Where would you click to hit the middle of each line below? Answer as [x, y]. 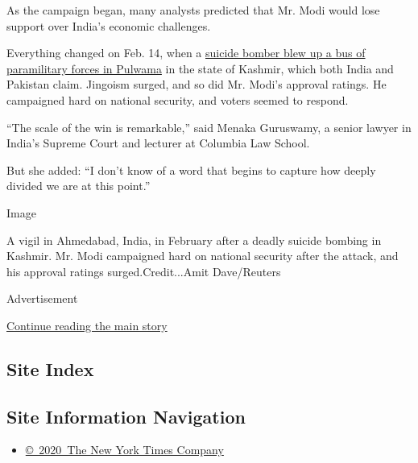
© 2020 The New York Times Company [124, 450]
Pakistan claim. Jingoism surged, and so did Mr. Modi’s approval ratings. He [197, 84]
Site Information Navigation [126, 416]
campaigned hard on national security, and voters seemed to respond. [178, 99]
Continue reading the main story [87, 325]
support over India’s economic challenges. [109, 25]
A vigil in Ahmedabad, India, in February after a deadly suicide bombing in [194, 240]
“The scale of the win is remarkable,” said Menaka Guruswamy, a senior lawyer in [209, 127]
